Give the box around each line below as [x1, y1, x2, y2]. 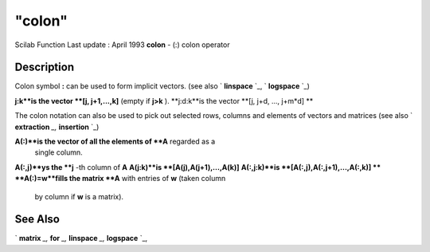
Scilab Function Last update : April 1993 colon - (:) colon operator [14, 40, 230, 49]
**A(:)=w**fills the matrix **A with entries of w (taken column [14, 174, 226, 183]
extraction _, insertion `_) [14, 122, 100, 132]
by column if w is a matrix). [34, 191, 123, 201]
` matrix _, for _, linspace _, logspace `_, [14, 234, 148, 243]
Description [14, 61, 75, 74]
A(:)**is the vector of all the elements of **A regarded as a [14, 136, 216, 147]
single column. [34, 148, 83, 157]
